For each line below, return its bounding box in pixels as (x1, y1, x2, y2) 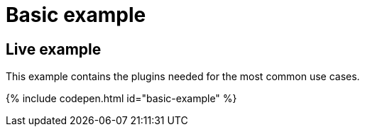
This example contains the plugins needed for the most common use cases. (6, 70, 360, 83)
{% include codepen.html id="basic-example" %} (6, 92, 237, 105)
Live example (6, 40, 102, 58)
